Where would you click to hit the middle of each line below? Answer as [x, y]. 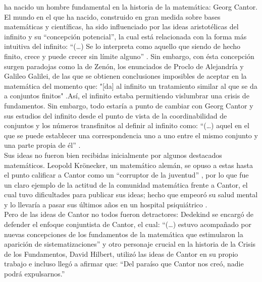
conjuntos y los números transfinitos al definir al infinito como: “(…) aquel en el [127, 125]
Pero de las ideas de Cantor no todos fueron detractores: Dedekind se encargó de [129, 214]
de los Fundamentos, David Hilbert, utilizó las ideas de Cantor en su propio [121, 253]
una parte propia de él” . [42, 145]
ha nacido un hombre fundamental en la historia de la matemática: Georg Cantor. [131, 7]
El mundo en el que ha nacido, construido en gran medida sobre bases [112, 16]
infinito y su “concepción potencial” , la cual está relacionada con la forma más [125, 36]
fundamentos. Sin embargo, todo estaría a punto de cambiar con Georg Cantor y [129, 105]
